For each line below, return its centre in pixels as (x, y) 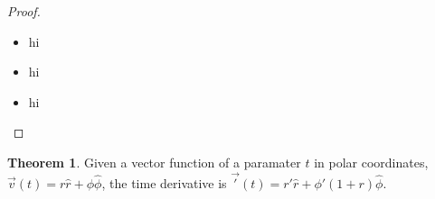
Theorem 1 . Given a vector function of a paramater (154, 162)
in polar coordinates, (371, 162)
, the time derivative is (164, 182)
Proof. (24, 11)
